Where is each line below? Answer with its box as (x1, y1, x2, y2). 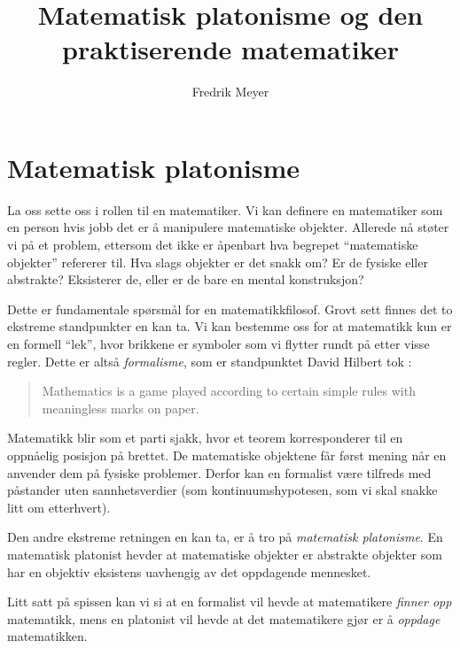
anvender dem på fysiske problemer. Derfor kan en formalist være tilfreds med (7, 463, 432, 482)
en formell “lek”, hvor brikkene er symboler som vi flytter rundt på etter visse (7, 335, 430, 352)
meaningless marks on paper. (42, 398, 199, 417)
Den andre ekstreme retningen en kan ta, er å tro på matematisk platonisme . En (7, 528, 443, 546)
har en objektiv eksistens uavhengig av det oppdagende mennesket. (7, 562, 371, 581)
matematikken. (7, 627, 88, 645)
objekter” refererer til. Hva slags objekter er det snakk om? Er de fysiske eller (7, 252, 428, 271)
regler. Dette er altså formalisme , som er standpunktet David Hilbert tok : (7, 351, 412, 370)
